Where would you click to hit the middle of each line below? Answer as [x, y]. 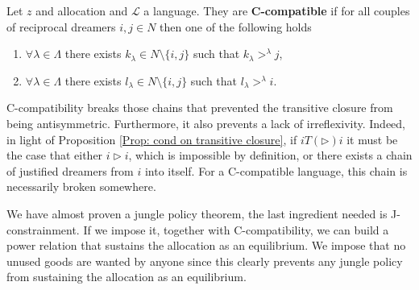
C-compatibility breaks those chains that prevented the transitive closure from [200, 108]
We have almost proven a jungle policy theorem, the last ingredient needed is [197, 213]
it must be [372, 139]
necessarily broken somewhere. [81, 186]
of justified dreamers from [70, 170]
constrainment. [43, 229]
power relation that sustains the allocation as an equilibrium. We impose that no [206, 245]
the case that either [55, 155]
